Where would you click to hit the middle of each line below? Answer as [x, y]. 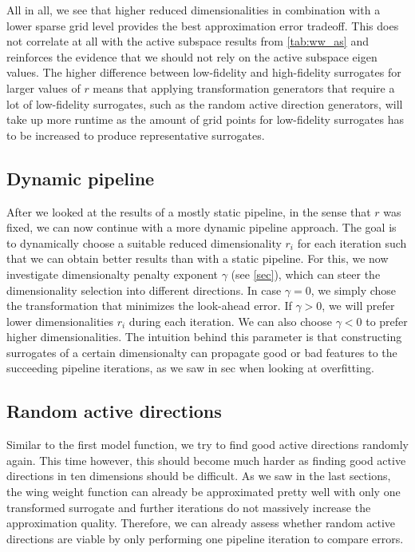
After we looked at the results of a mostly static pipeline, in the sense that [189, 211]
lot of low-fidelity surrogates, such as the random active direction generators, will [205, 103]
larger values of [43, 87]
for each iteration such [352, 242]
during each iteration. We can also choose [230, 321]
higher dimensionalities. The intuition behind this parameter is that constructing [204, 337]
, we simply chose [354, 290]
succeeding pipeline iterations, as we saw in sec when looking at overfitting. [190, 368]
